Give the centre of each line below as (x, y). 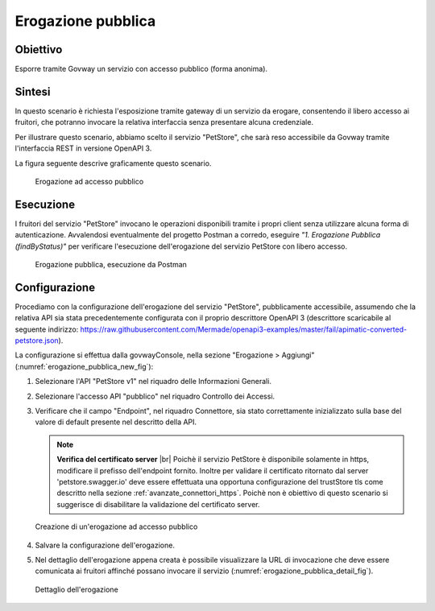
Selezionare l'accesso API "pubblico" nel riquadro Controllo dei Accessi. (155, 396)
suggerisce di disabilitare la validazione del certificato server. (158, 504)
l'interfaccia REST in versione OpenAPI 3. (83, 148)
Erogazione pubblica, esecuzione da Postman (111, 264)
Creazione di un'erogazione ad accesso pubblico (116, 526)
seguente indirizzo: (47, 329)
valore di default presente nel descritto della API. (116, 422)
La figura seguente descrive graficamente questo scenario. (113, 163)
